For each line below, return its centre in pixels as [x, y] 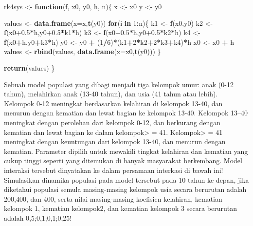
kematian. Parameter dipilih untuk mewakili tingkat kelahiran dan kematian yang [126, 151]
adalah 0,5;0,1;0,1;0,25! [38, 217]
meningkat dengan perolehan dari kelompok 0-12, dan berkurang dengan [112, 122]
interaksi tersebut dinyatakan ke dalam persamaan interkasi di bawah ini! [114, 170]
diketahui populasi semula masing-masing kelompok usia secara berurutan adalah [125, 189]
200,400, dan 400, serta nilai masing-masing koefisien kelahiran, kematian [113, 198]
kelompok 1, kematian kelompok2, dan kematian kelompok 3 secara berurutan [120, 208]
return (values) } [29, 67]
